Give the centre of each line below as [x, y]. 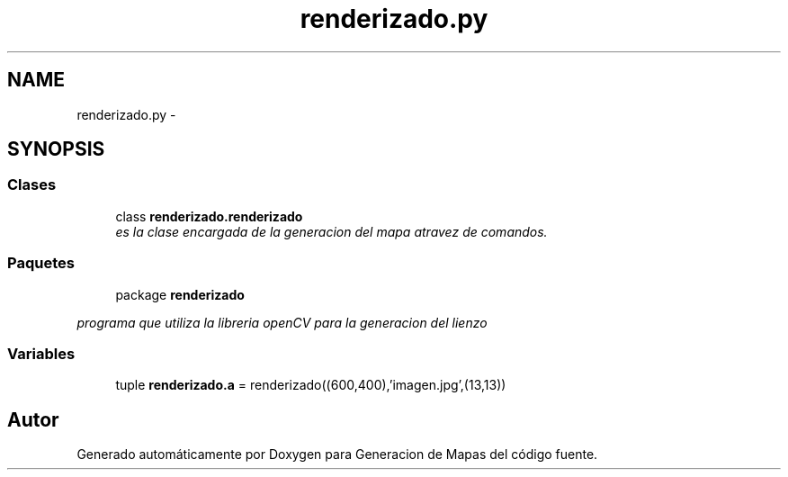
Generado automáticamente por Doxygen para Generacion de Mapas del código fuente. [337, 454]
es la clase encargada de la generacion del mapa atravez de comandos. [331, 231]
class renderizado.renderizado [209, 216]
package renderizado [180, 294]
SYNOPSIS [56, 149]
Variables [41, 353]
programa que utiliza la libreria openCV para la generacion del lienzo [282, 322]
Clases [32, 185]
